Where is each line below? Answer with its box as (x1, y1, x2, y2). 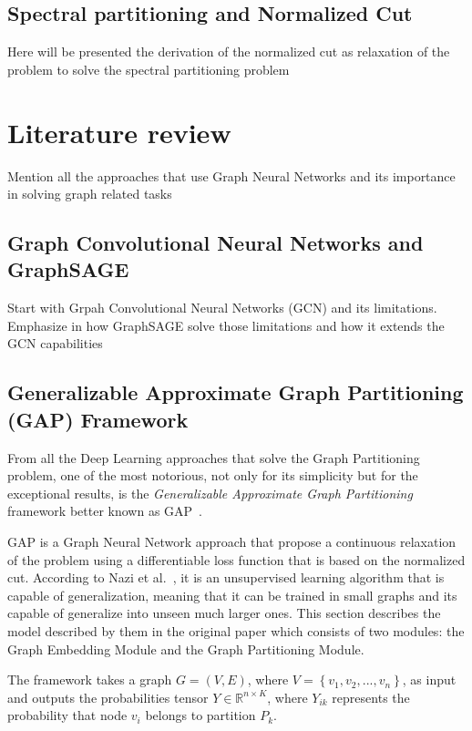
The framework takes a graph (7, 670, 172, 689)
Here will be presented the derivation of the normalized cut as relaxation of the (7, 42, 450, 61)
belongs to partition (145, 705, 256, 725)
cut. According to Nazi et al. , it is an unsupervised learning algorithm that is (7, 568, 445, 587)
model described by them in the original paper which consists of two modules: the (7, 622, 465, 641)
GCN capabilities (7, 334, 103, 353)
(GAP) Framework (7, 405, 189, 433)
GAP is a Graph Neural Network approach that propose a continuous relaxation (7, 532, 457, 551)
